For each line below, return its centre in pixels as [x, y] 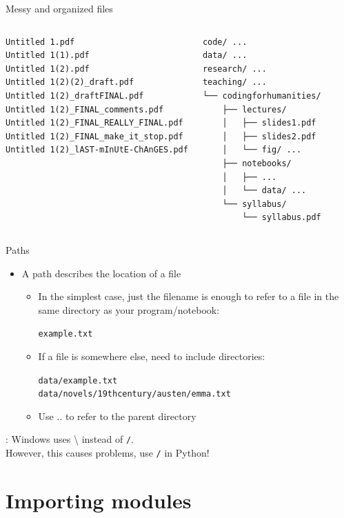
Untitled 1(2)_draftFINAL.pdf [75, 96]
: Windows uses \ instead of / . [70, 439]
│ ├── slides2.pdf [269, 136]
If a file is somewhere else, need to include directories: [152, 356]
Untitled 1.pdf [40, 42]
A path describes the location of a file [101, 273]
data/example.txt [78, 380]
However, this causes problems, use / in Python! [108, 453]
